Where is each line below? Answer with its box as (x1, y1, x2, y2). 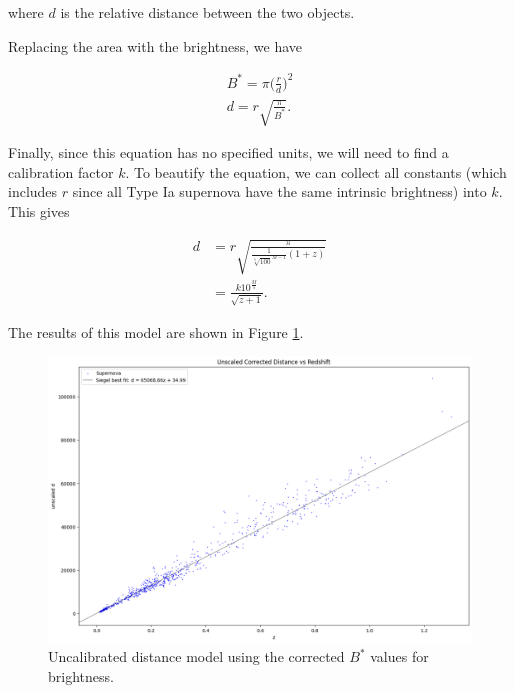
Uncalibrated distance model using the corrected (48, 646, 345, 667)
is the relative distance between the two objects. (60, 2, 355, 22)
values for (370, 646, 429, 667)
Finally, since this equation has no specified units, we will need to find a (8, 142, 449, 163)
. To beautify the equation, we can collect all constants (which (125, 161, 507, 182)
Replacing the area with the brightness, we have (8, 35, 303, 56)
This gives (8, 200, 70, 221)
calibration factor (8, 161, 114, 182)
